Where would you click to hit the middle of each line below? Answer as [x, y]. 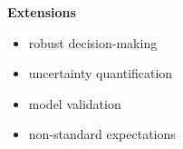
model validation [75, 103]
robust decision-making [93, 42]
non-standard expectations [102, 134]
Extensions [42, 12]
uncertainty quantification [101, 73]
